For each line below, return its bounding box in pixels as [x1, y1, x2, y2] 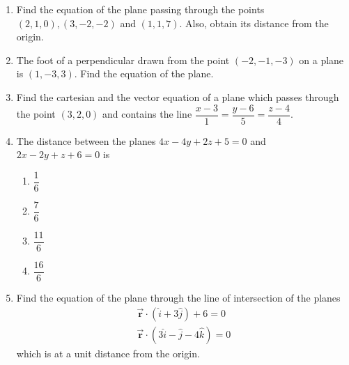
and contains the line [102, 107, 192, 121]
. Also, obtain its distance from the [179, 15, 329, 30]
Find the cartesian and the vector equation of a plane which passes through [16, 89, 339, 104]
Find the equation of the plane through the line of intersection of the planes [16, 290, 341, 305]
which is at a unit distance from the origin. [16, 345, 200, 360]
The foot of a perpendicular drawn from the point [16, 52, 230, 67]
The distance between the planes [16, 133, 156, 148]
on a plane [299, 52, 344, 67]
